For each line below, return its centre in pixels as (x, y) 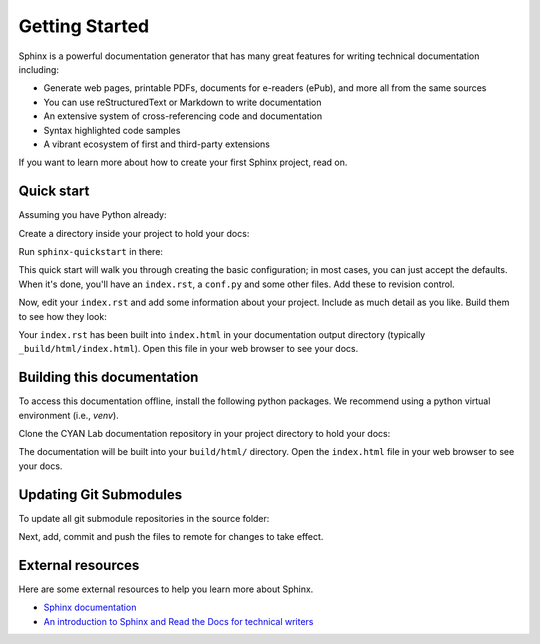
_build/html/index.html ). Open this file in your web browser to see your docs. (188, 349)
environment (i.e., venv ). (68, 415)
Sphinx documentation (90, 607)
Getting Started (84, 26)
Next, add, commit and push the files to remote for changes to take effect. (171, 537)
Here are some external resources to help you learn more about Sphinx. (166, 589)
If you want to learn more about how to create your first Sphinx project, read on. (183, 162)
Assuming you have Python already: (92, 215)
